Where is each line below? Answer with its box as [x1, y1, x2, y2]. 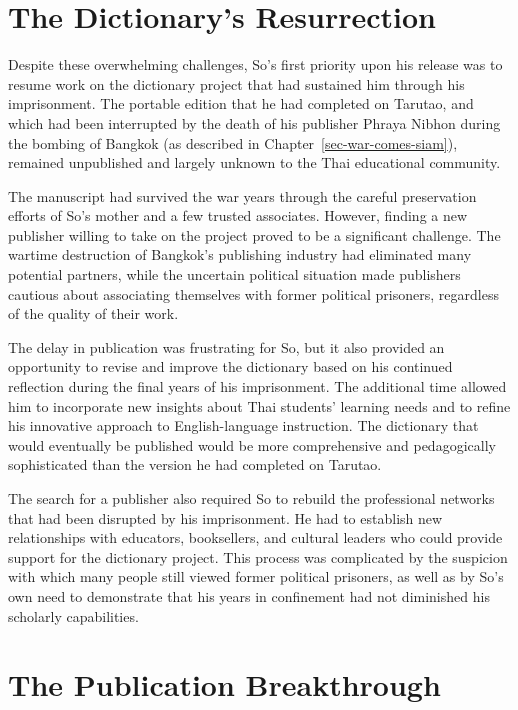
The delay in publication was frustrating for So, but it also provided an [8, 336, 445, 357]
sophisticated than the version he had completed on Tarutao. [8, 454, 382, 475]
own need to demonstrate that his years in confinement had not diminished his [8, 585, 490, 606]
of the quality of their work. [8, 303, 179, 324]
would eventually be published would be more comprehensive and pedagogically [8, 434, 496, 455]
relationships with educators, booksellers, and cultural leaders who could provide [8, 527, 503, 548]
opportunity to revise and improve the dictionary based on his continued [8, 356, 453, 377]
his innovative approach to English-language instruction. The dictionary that [8, 415, 479, 436]
